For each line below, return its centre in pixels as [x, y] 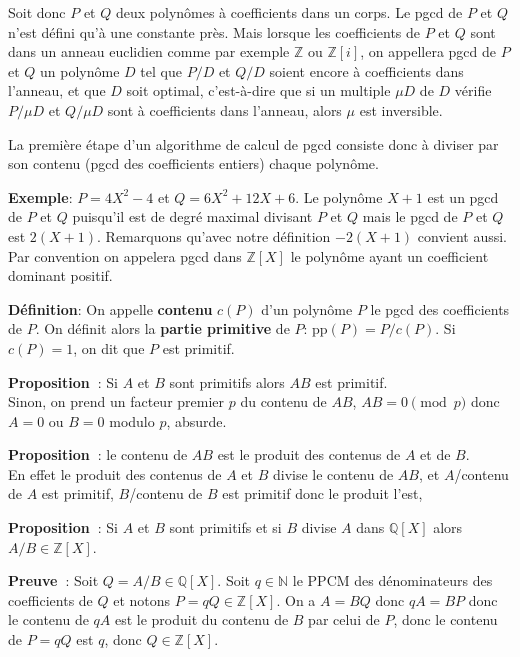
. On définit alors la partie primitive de [162, 328]
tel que [161, 70]
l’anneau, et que [57, 90]
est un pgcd [463, 196]
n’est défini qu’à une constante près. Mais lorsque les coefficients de [214, 31]
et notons [142, 599]
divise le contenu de [333, 473]
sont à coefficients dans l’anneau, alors [224, 109]
